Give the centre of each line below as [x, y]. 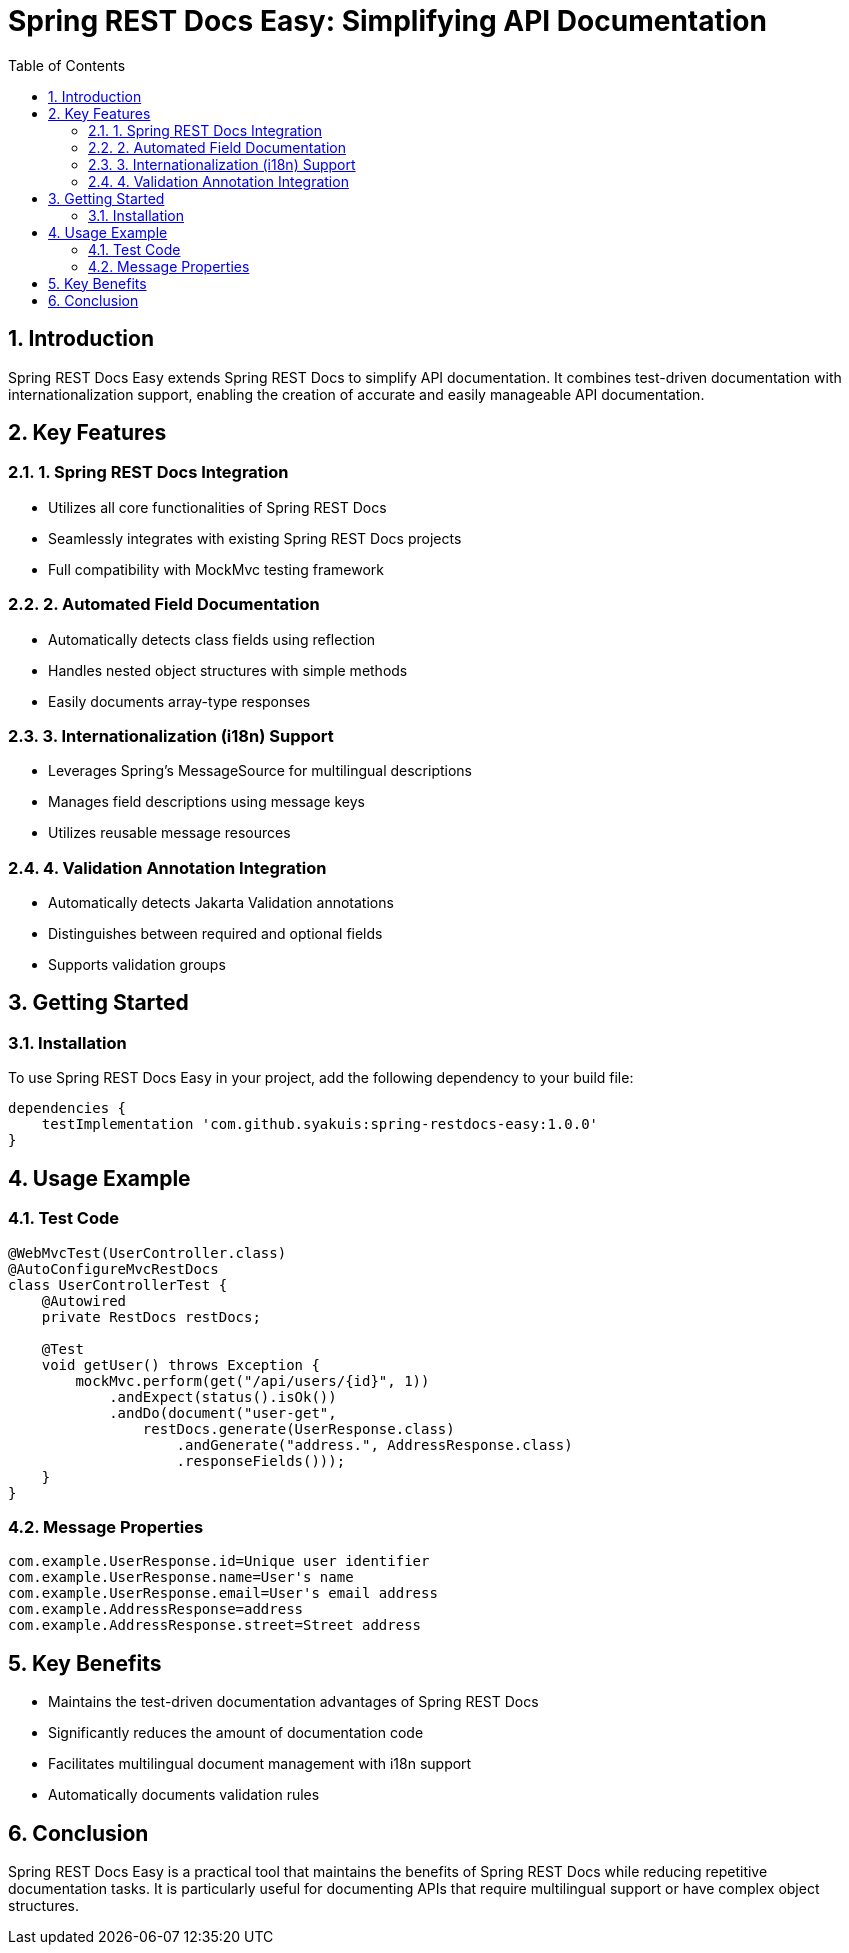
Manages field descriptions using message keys [206, 802]
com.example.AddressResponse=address [156, 1609]
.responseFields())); [261, 1460]
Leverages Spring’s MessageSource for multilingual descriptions [260, 771]
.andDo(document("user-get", [223, 1412]
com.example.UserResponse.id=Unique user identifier [219, 1561]
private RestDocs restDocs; [151, 1316]
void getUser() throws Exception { [180, 1364]
